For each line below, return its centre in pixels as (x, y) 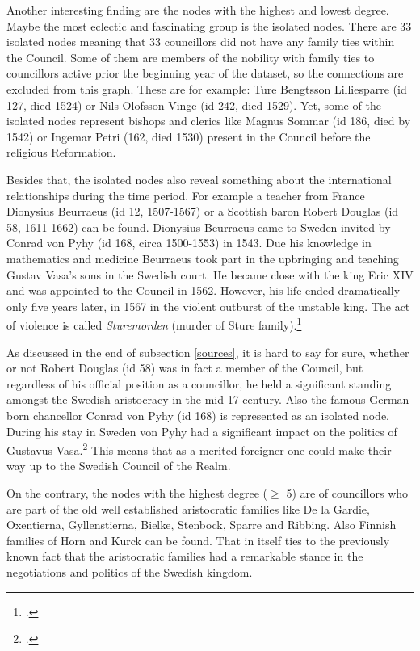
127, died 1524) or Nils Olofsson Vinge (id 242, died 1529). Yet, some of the (194, 105)
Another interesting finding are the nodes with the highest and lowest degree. (198, 10)
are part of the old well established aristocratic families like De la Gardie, (188, 508)
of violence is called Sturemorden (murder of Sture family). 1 (154, 323)
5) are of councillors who (347, 492)
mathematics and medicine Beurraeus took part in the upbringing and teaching (203, 258)
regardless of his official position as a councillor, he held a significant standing (199, 383)
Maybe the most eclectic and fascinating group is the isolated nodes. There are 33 (209, 25)
